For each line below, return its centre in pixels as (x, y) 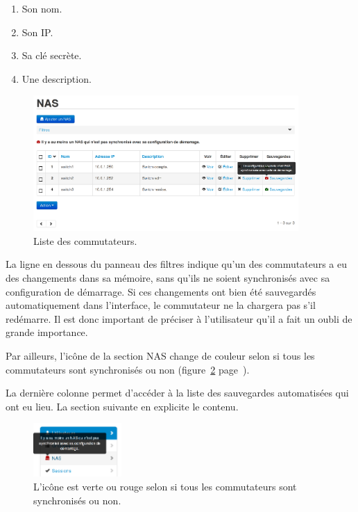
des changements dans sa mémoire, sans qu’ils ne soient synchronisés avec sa (168, 278)
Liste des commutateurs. (85, 240)
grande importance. (47, 332)
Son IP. (37, 32)
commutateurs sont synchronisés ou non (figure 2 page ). (128, 369)
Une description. (57, 78)
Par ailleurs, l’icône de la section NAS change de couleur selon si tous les (160, 355)
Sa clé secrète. (52, 55)
